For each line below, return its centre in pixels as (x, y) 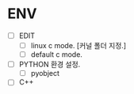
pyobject (45, 73)
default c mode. (56, 55)
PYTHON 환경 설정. (50, 65)
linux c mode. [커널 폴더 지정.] (78, 45)
